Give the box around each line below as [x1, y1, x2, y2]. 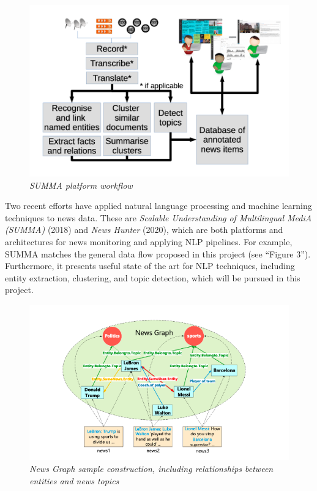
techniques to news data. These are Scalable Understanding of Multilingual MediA [5, 211, 312, 224]
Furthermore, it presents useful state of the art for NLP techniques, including [5, 259, 295, 272]
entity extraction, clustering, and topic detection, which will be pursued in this [5, 271, 300, 284]
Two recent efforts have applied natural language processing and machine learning [5, 199, 312, 212]
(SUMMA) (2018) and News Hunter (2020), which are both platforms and [5, 223, 283, 236]
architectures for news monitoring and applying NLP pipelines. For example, [5, 235, 293, 248]
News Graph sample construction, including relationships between [29, 462, 274, 474]
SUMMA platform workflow [29, 178, 133, 191]
